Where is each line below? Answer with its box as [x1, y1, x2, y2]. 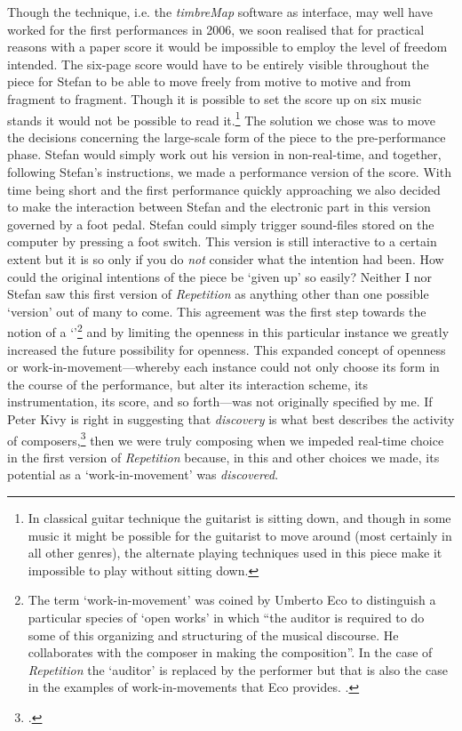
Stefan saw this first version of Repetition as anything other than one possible [7, 285, 429, 303]
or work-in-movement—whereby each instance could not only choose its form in [7, 357, 440, 376]
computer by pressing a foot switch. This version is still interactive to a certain [7, 232, 437, 251]
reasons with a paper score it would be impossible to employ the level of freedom [7, 37, 448, 56]
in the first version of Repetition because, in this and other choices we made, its [7, 447, 440, 466]
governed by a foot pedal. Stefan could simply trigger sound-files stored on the [7, 214, 434, 233]
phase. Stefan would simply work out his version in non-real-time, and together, [7, 145, 442, 164]
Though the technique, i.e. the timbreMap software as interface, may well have [7, 3, 433, 20]
